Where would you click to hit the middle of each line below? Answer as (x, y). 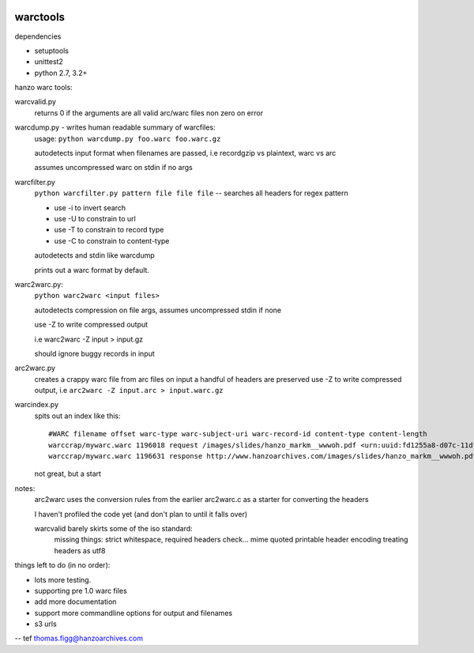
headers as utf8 (80, 550)
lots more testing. (63, 579)
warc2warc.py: (39, 284)
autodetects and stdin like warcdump (95, 255)
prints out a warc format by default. (92, 270)
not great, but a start (68, 474)
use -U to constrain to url (95, 218)
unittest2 (49, 62)
